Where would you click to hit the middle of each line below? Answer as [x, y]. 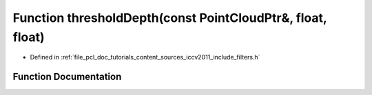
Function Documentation [67, 77]
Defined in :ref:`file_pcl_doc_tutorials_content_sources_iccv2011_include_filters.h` [145, 57]
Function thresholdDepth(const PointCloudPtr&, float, [170, 18]
